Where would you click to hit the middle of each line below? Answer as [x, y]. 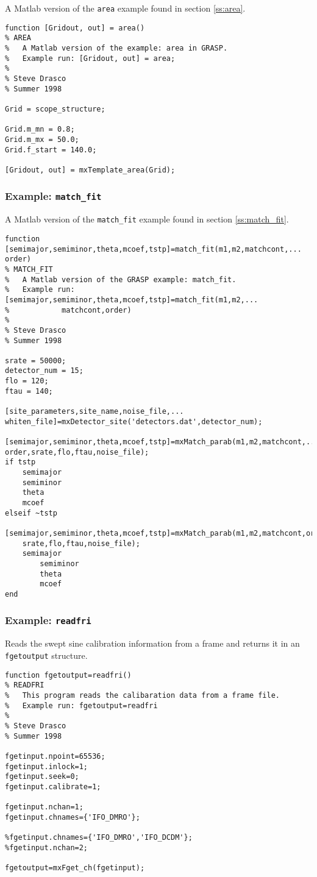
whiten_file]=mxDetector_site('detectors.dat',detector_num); [134, 421]
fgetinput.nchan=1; [44, 807]
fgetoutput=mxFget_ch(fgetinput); [75, 868]
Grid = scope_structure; [55, 109]
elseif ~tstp [31, 513]
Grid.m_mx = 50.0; [42, 139]
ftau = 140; [29, 391]
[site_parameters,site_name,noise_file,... [94, 412]
